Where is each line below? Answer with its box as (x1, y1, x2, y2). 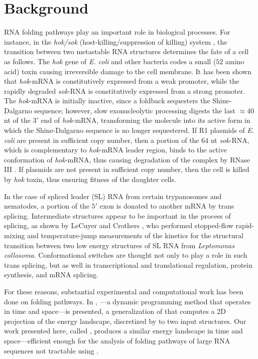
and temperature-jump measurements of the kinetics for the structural (27, 230, 243, 240)
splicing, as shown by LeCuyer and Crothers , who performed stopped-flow (4, 220, 233, 231)
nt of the (4, 115, 31, 125)
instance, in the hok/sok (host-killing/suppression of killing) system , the (4, 36, 227, 47)
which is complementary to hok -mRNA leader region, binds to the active (4, 144, 227, 155)
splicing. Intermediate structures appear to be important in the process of (4, 210, 231, 221)
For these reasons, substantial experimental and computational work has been (4, 286, 243, 296)
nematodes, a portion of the (4, 201, 90, 211)
